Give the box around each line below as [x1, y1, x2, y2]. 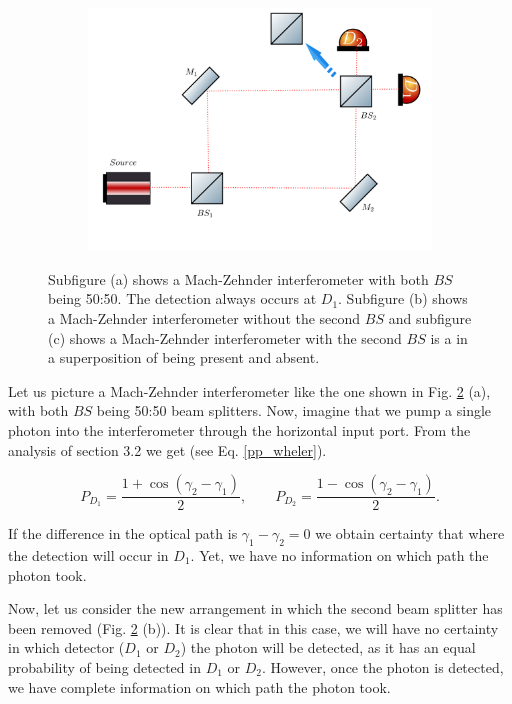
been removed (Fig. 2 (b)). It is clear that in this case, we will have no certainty [8, 617, 499, 638]
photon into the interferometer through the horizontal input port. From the [8, 419, 471, 440]
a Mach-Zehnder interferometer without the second [48, 308, 361, 328]
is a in [430, 327, 468, 348]
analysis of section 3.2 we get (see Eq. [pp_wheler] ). [8, 439, 327, 460]
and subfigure [388, 308, 472, 328]
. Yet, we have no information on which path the [190, 544, 489, 565]
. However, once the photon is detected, [262, 656, 504, 677]
